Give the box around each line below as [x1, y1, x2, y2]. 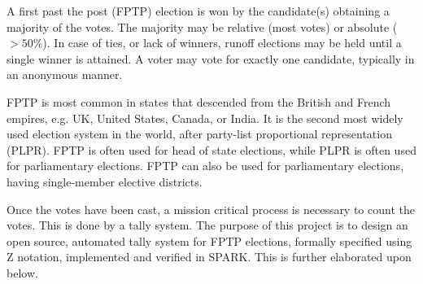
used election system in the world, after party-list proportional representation [7, 125, 392, 142]
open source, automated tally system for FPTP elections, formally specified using [7, 232, 412, 249]
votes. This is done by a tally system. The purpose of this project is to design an [7, 216, 408, 234]
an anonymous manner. [7, 66, 123, 83]
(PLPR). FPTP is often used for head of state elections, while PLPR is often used [7, 141, 416, 158]
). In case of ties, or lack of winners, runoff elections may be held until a [42, 34, 402, 51]
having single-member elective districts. [7, 173, 203, 190]
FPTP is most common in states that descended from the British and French [7, 93, 391, 110]
